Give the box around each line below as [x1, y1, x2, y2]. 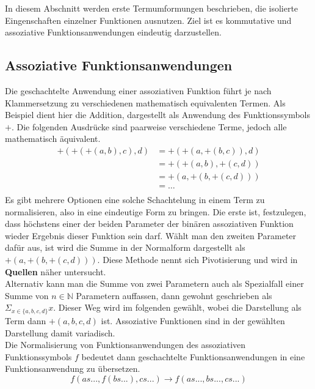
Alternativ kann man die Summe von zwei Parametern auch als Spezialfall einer [5, 277, 304, 290]
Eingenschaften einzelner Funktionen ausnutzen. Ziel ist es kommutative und [5, 13, 292, 26]
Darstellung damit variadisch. [5, 326, 115, 339]
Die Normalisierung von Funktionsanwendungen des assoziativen [5, 338, 246, 351]
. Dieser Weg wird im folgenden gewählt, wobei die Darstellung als [53, 301, 302, 314]
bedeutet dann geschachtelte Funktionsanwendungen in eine [81, 350, 305, 363]
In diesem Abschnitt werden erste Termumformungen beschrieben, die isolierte [5, 2, 299, 14]
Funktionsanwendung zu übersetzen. [5, 362, 140, 375]
